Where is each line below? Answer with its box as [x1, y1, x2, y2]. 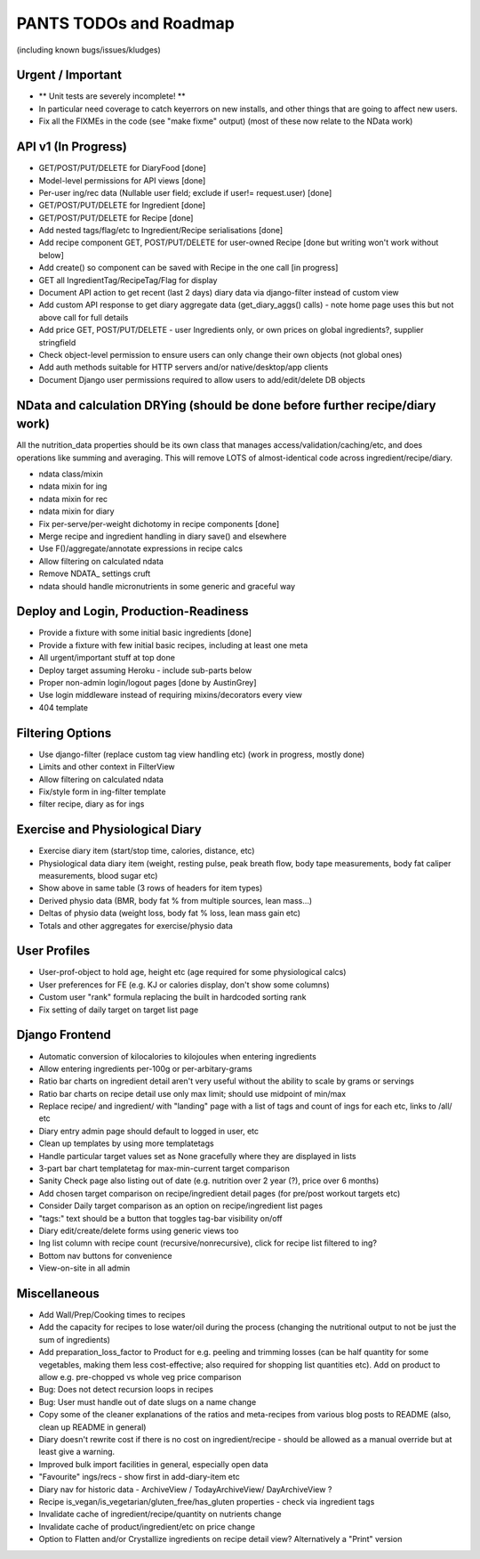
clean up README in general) [38, 1421, 147, 1433]
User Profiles [16, 944, 91, 959]
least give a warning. [38, 1447, 116, 1458]
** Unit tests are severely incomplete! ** [38, 91, 186, 101]
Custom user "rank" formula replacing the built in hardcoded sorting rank [38, 992, 307, 1003]
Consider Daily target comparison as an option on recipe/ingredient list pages [38, 1200, 324, 1211]
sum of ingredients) [38, 1334, 111, 1344]
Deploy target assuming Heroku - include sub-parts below [38, 664, 252, 676]
